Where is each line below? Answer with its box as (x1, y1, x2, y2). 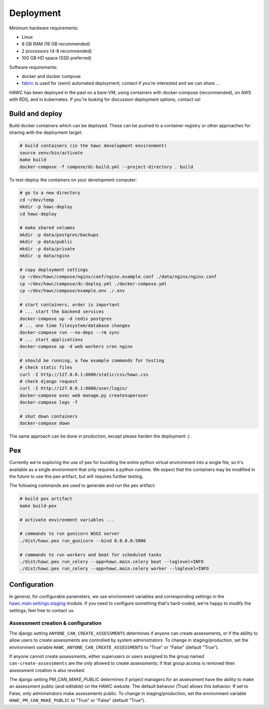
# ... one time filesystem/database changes (19, 322, 131, 328)
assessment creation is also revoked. (9, 667, 86, 673)
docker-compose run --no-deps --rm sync (19, 330, 120, 335)
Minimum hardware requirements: (9, 25, 79, 31)
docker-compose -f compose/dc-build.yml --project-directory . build (19, 164, 193, 170)
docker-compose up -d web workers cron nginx (19, 344, 133, 349)
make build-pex (19, 503, 57, 508)
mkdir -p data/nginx (19, 253, 70, 258)
